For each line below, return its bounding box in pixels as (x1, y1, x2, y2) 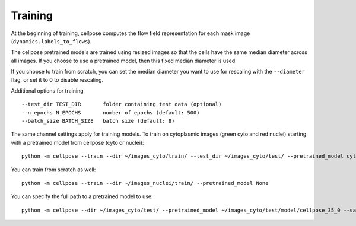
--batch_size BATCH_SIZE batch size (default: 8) (21, 117, 175, 125)
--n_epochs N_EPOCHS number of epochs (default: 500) (21, 109, 200, 116)
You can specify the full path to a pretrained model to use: (11, 193, 153, 200)
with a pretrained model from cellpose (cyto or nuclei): (11, 139, 144, 146)
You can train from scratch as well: (11, 166, 96, 173)
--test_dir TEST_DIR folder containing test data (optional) (21, 101, 222, 108)
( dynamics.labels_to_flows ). (11, 37, 92, 44)
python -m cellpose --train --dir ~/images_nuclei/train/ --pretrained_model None (21, 180, 269, 187)
